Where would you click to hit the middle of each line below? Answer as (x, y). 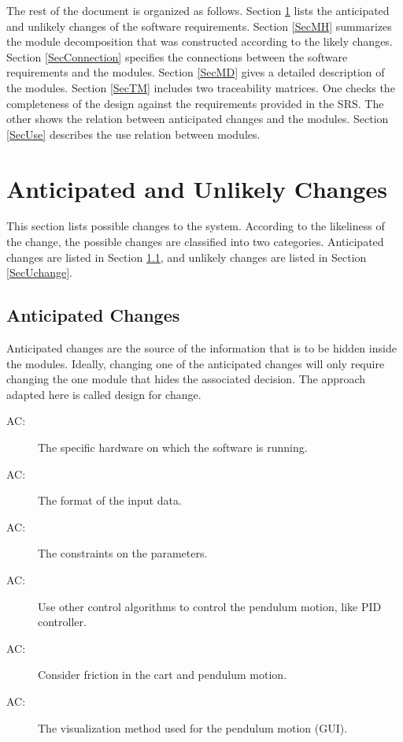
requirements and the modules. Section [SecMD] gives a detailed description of (196, 72)
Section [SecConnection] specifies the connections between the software (177, 56)
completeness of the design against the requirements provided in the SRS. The (195, 103)
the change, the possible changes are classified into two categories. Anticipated (195, 242)
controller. (62, 622)
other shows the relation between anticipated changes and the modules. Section (198, 119)
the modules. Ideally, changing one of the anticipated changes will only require (196, 363)
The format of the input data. (110, 500)
